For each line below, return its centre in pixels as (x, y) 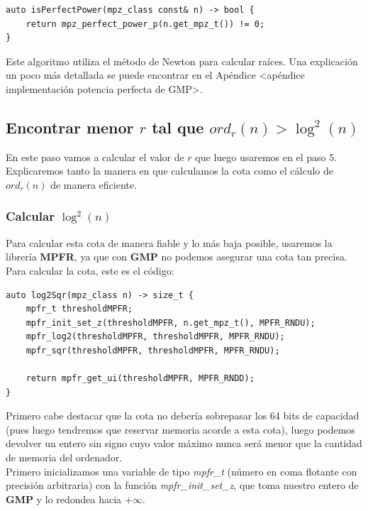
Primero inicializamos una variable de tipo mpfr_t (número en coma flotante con (182, 471)
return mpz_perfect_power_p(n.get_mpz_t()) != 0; (145, 24)
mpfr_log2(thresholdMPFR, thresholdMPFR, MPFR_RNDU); (155, 337)
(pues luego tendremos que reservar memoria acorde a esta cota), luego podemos (180, 429)
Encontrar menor (70, 127)
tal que (178, 127)
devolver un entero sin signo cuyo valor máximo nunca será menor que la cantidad (184, 443)
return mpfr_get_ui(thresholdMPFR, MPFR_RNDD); (140, 379)
